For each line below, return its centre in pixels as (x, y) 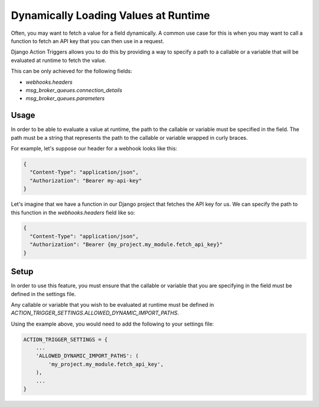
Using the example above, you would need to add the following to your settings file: (113, 324)
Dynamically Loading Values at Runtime (110, 15)
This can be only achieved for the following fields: (71, 71)
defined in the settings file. (43, 294)
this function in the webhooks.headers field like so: (73, 212)
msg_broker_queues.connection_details (74, 90)
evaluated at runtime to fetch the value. (58, 60)
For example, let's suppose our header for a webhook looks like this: (94, 148)
